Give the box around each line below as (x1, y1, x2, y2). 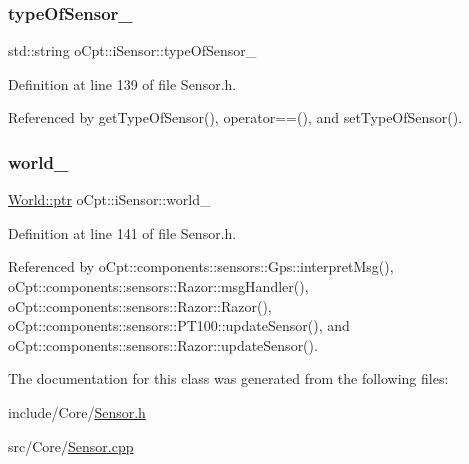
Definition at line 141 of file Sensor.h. (8, 222, 237, 243)
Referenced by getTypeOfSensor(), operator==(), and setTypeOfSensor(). (8, 107, 463, 128)
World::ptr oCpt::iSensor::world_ (8, 189, 211, 210)
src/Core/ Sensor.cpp (8, 435, 134, 456)
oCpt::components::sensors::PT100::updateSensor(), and (8, 315, 350, 336)
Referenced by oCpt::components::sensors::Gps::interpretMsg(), (8, 256, 394, 277)
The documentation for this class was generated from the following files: (8, 368, 449, 389)
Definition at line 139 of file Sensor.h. (8, 73, 237, 94)
